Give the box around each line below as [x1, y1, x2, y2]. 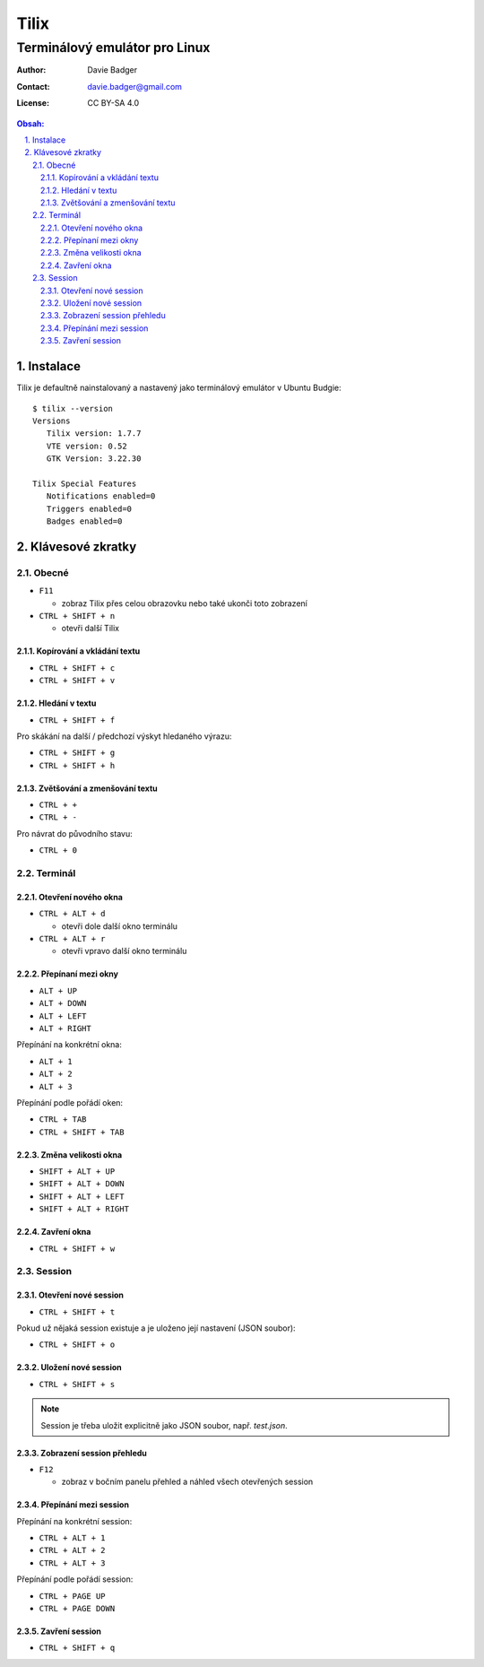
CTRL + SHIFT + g [39, 748, 116, 758]
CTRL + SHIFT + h [39, 760, 116, 770]
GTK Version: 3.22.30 [46, 454, 142, 464]
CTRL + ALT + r [39, 933, 107, 943]
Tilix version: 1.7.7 [46, 429, 142, 438]
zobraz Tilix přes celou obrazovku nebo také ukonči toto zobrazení [61, 597, 308, 609]
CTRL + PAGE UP [39, 1591, 107, 1601]
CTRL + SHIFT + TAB [39, 1126, 125, 1137]
